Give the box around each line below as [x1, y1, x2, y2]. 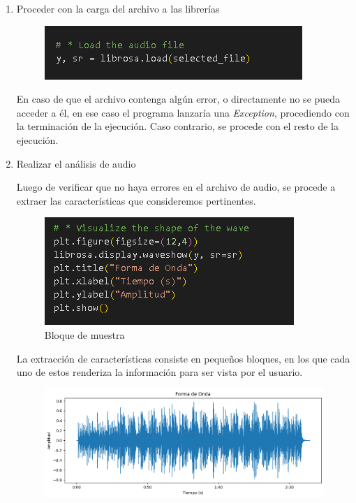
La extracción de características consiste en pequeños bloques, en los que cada [16, 351, 350, 365]
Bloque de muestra [44, 327, 125, 342]
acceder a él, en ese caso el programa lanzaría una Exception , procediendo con [16, 105, 350, 119]
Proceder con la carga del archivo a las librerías [16, 1, 220, 15]
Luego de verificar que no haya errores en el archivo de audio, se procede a [16, 180, 336, 194]
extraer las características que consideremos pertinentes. [16, 193, 256, 207]
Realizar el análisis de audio [16, 156, 136, 170]
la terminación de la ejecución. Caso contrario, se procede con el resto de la [16, 119, 339, 133]
